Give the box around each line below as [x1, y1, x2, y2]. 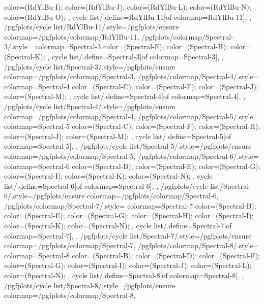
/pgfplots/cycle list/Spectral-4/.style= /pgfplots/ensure [4, 100, 175, 111]
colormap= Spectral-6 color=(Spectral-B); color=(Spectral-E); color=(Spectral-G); [4, 160, 260, 171]
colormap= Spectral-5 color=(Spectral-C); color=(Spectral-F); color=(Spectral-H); [4, 121, 260, 131]
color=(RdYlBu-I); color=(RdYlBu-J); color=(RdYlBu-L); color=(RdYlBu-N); [4, 2, 251, 12]
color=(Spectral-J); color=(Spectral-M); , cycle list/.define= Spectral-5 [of [4, 130, 231, 141]
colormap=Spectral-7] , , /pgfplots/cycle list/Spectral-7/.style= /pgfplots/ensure [4, 230, 252, 241]
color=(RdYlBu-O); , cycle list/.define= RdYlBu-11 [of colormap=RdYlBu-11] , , [4, 11, 251, 22]
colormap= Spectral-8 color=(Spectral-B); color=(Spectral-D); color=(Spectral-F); [4, 250, 260, 260]
